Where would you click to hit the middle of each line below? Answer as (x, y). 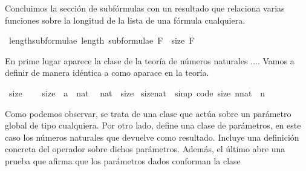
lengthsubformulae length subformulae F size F (102, 40)
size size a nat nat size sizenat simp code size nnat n (137, 92)
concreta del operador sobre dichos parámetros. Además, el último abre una (145, 149)
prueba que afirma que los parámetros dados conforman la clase (123, 160)
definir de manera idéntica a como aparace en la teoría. (107, 72)
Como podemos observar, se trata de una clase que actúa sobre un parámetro (148, 113)
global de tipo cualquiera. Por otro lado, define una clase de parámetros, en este (153, 125)
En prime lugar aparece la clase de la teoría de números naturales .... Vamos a (150, 60)
